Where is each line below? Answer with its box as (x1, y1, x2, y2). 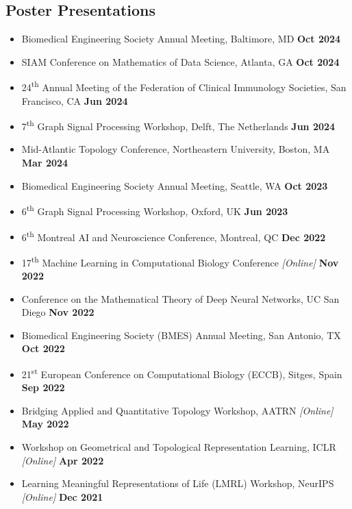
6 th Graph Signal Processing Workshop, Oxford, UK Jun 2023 (21, 202, 288, 218)
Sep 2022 (21, 380, 65, 395)
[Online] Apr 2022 (21, 453, 104, 467)
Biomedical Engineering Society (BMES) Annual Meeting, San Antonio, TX (21, 327, 341, 342)
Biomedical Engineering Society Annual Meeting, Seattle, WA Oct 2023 (21, 178, 328, 193)
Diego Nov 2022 (21, 305, 95, 319)
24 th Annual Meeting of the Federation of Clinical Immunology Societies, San (21, 78, 347, 95)
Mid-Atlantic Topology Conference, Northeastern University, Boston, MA (21, 142, 330, 156)
